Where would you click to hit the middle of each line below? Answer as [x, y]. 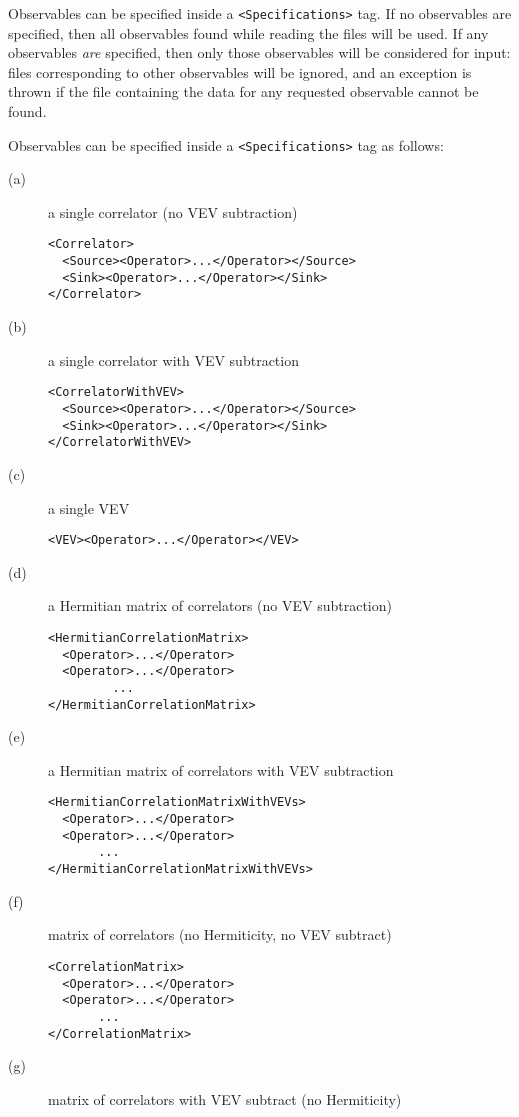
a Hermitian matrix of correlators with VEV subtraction [221, 769]
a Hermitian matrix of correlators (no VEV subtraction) [220, 605]
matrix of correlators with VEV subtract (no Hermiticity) [225, 1098]
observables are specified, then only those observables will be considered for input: [259, 52]
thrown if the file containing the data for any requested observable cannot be [243, 91]
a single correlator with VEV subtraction [173, 359]
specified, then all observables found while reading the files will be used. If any [248, 32]
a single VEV [89, 507]
